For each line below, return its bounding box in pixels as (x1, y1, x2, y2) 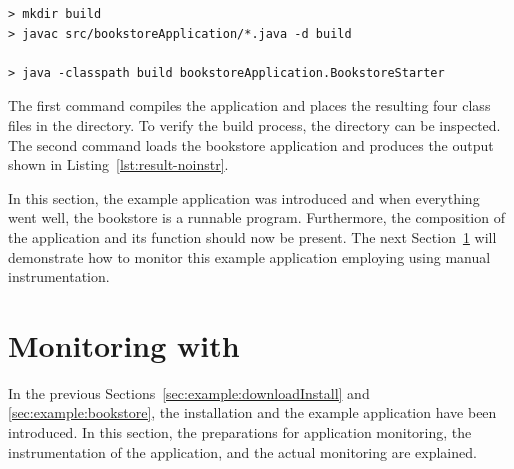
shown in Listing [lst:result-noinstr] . (8, 154, 229, 175)
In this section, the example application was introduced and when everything (8, 187, 480, 208)
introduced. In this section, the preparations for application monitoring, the (8, 422, 472, 443)
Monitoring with (8, 324, 240, 365)
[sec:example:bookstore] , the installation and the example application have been (8, 402, 497, 423)
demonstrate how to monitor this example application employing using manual (8, 246, 491, 267)
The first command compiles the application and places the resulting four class (8, 95, 491, 116)
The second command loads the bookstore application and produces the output (8, 134, 494, 155)
